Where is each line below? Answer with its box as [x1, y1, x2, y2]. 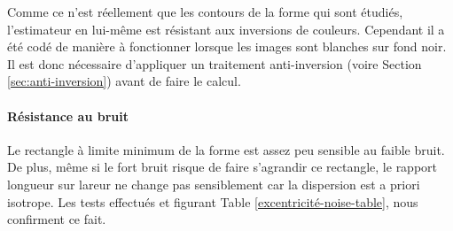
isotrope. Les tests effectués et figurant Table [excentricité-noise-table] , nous [7, 192, 418, 211]
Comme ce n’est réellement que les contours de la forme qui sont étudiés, [7, 3, 403, 20]
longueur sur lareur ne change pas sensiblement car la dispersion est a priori [7, 174, 420, 193]
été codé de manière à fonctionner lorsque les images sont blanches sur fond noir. [7, 37, 447, 56]
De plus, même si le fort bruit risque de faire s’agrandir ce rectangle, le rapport [7, 158, 438, 176]
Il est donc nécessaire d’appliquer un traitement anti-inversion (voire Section [7, 54, 422, 73]
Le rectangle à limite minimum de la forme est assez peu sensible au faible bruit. [7, 140, 445, 158]
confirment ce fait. [7, 210, 106, 228]
